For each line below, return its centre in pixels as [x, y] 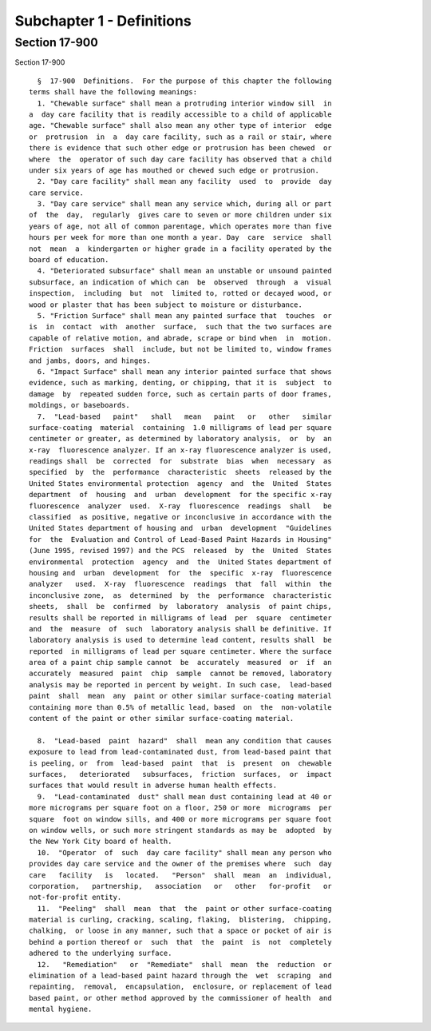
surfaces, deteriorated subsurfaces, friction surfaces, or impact [180, 774]
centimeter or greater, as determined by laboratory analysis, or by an [180, 439]
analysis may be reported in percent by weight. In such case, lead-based [180, 685]
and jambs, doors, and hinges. [90, 360]
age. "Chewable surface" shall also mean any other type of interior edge [180, 125]
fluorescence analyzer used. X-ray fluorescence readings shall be [180, 506]
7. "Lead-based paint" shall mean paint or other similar [184, 416]
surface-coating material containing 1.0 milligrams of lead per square [180, 427]
